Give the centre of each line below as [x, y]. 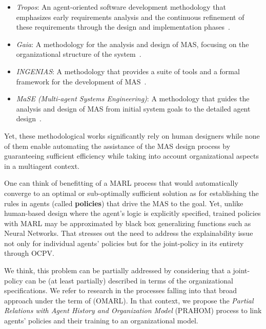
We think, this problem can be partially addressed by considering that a [117, 270]
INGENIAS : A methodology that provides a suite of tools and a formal [128, 71]
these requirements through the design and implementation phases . [123, 27]
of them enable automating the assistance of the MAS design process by [117, 146]
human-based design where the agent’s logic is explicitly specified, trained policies [132, 213]
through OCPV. [29, 253]
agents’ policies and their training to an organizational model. [101, 321]
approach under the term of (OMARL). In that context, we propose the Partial [129, 300]
